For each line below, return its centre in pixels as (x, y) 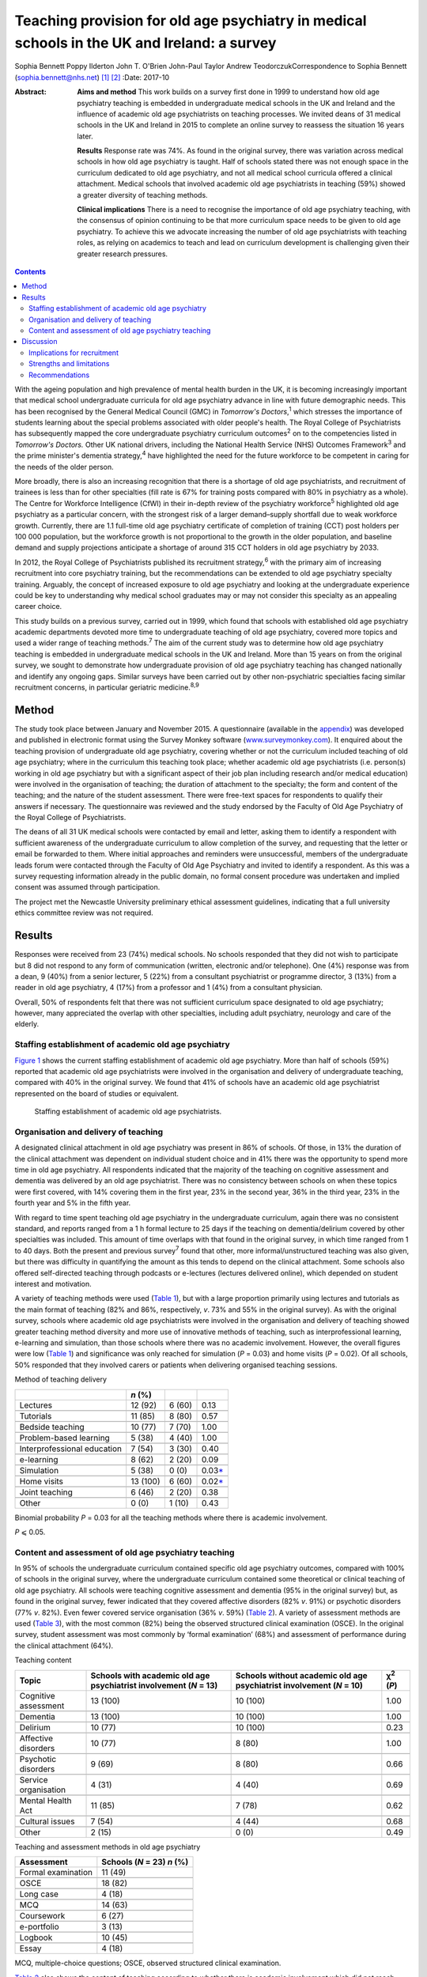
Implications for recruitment (74, 353)
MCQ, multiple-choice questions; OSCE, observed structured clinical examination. (148, 1963)
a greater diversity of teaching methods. (143, 195)
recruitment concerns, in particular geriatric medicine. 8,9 (107, 686)
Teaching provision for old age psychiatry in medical (191, 21)
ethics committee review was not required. (84, 913)
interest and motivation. (53, 1283)
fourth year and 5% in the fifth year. (73, 1203)
